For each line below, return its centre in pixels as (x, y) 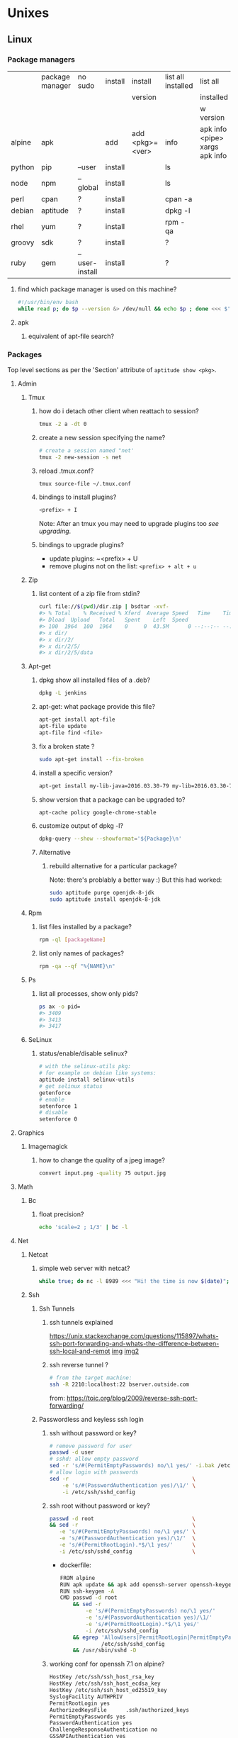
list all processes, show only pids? (89, 993)
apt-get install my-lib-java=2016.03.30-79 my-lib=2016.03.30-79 (137, 786)
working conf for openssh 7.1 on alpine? (107, 1664)
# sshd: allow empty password (94, 1459)
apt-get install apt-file (77, 720)
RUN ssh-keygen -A (87, 1591)
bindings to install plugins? (78, 497)
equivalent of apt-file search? (71, 336)
